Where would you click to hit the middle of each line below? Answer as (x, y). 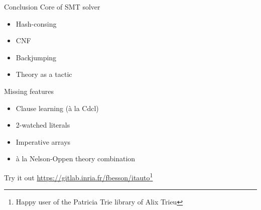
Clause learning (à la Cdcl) (57, 108)
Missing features (29, 91)
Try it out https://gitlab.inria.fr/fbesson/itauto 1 (79, 176)
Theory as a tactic (44, 74)
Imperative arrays (43, 141)
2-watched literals (43, 125)
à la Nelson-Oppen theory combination (76, 159)
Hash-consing (36, 23)
